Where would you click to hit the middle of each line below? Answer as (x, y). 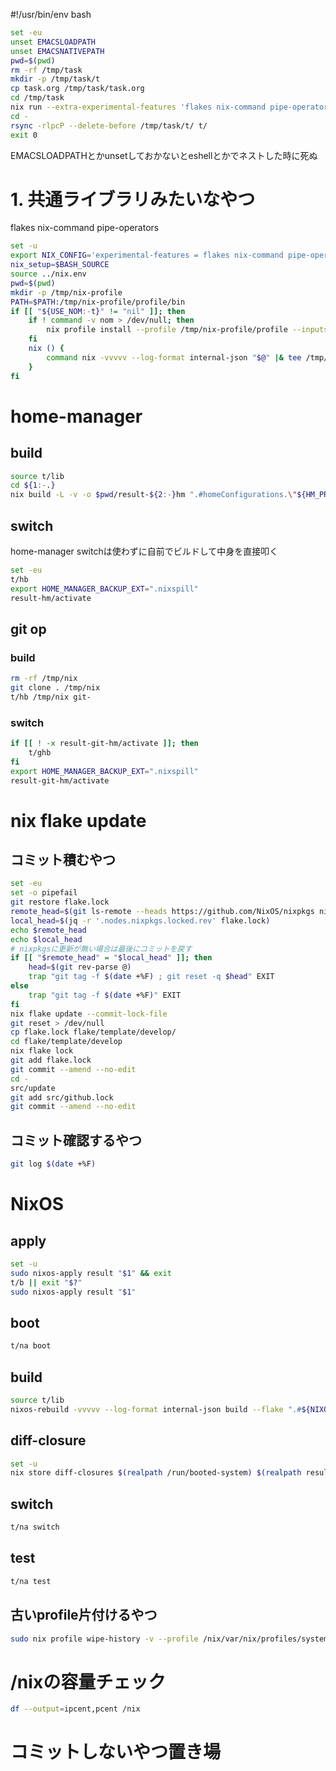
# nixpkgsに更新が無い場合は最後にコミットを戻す (101, 949)
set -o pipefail (44, 893)
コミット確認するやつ (76, 1140)
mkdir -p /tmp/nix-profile (66, 292)
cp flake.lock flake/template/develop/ (93, 1032)
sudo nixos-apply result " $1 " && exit (91, 1273)
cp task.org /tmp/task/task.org (77, 89)
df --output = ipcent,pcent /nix (75, 1709)
